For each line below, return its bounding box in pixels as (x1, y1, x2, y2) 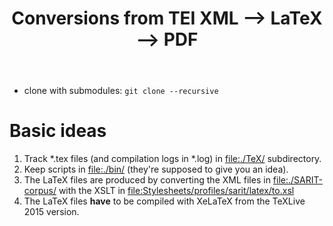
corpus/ (23, 185, 57, 197)
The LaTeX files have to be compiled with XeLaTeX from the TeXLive (23, 195, 306, 207)
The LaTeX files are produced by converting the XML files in (23, 174, 271, 186)
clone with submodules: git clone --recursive (23, 85, 219, 97)
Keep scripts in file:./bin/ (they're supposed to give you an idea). (23, 163, 289, 176)
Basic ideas (9, 120, 107, 142)
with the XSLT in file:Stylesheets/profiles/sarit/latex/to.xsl (58, 185, 295, 197)
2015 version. (23, 206, 80, 218)
